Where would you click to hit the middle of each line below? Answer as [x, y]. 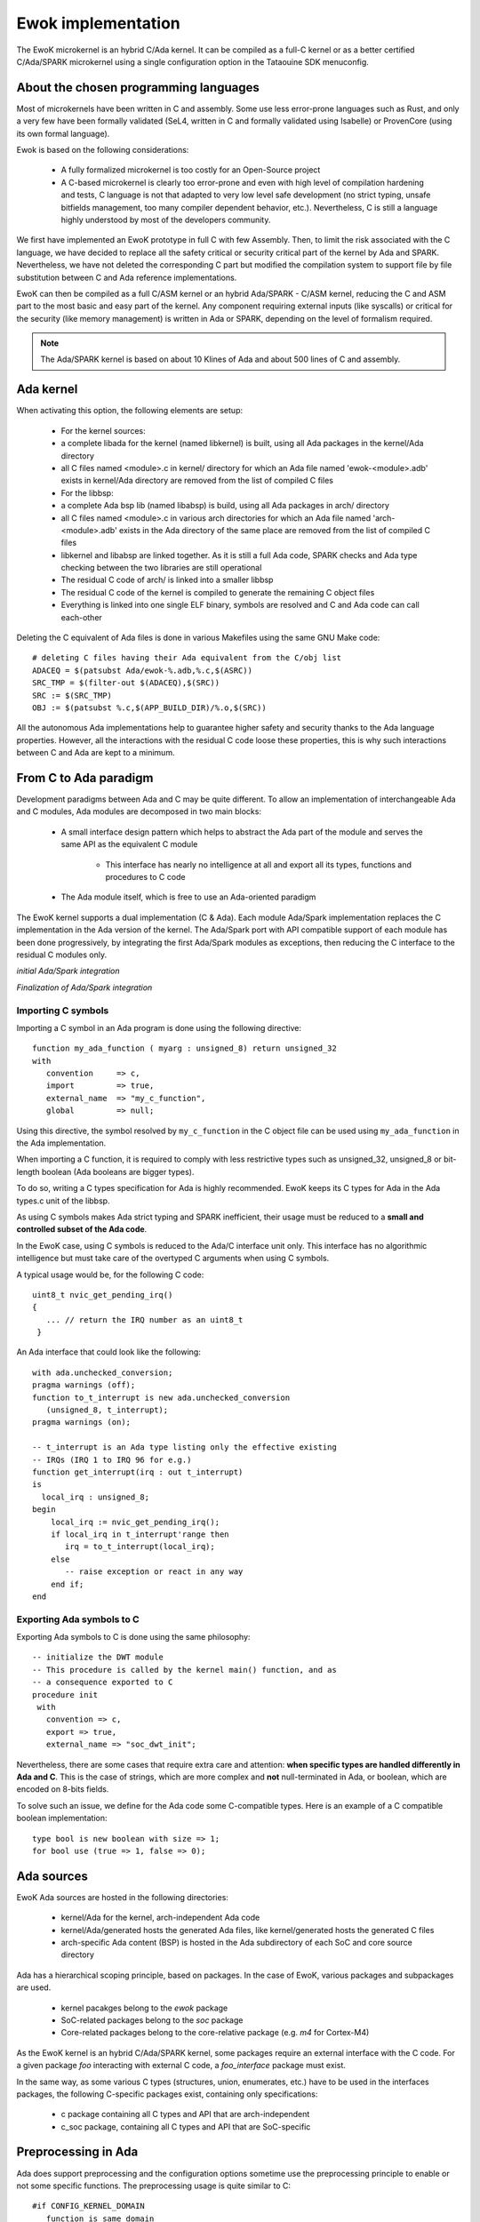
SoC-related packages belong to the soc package [152, 2020]
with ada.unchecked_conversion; [103, 1372]
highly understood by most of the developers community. [166, 220]
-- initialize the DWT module [98, 1657]
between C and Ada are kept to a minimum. [96, 753]
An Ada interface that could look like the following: [109, 1352]
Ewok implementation [99, 23]
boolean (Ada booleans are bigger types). [118, 1171]
